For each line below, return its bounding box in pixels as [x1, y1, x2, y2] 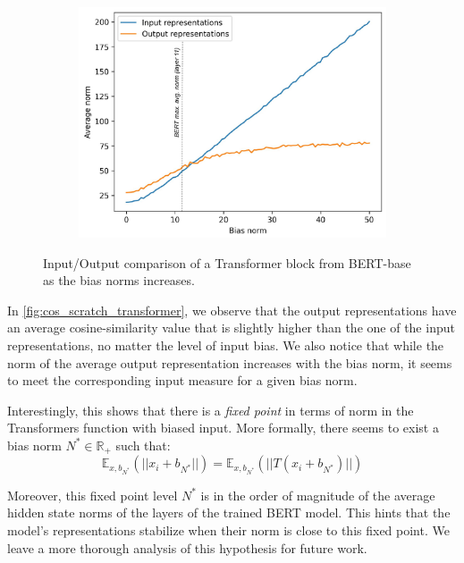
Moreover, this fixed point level [7, 485, 178, 504]
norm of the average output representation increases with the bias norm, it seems [7, 353, 452, 372]
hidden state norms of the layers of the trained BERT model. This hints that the [7, 503, 451, 522]
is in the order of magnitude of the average [200, 485, 435, 504]
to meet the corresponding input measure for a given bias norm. [7, 371, 358, 390]
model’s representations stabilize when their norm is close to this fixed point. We [7, 520, 450, 539]
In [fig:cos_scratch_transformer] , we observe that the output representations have [7, 300, 457, 319]
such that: [115, 435, 171, 454]
